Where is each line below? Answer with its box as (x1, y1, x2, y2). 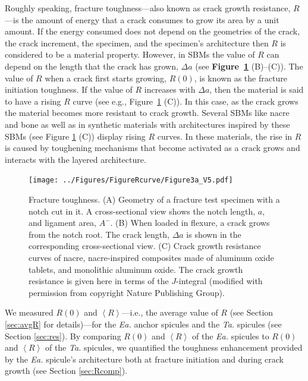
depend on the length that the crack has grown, (5, 59, 178, 72)
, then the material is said (209, 83, 304, 96)
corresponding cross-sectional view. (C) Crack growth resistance (29, 240, 261, 252)
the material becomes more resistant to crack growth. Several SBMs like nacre (5, 106, 290, 119)
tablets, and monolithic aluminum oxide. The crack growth (29, 263, 243, 275)
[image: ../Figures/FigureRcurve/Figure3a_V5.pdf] (29, 176, 233, 185)
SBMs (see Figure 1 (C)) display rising (5, 130, 146, 142)
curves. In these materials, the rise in (157, 130, 293, 142)
